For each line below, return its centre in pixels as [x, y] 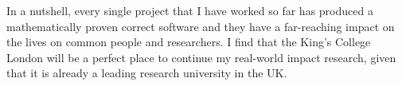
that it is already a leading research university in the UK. [147, 73]
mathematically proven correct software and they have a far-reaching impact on [201, 26]
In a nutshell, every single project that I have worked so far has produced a [190, 10]
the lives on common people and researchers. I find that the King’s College [189, 42]
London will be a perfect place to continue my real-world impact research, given [201, 57]
